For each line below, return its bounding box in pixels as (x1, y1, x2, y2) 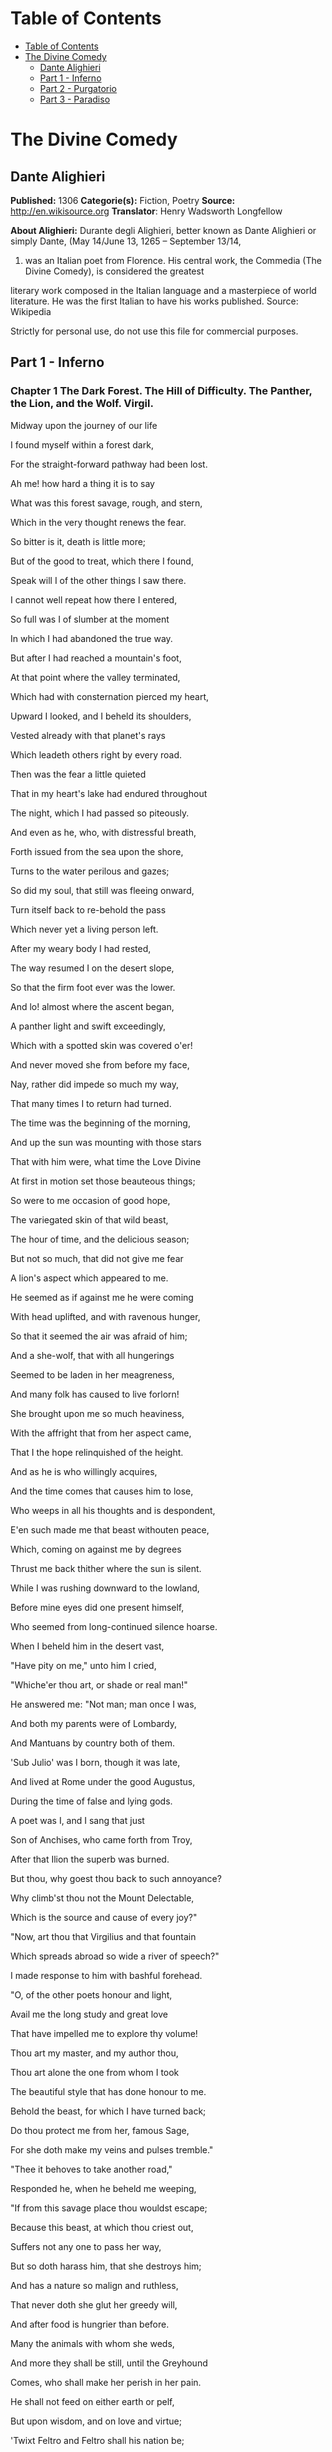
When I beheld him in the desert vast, (10, 1640, 165, 1652)
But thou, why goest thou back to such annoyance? (10, 1872, 222, 1884)
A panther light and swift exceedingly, (10, 1020, 166, 1032)
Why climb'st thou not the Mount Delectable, (10, 1892, 195, 1904)
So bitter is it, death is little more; (10, 535, 147, 547)
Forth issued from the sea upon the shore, (10, 845, 184, 857)
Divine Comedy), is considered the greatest (24, 265, 205, 277)
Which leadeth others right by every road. (10, 748, 183, 761)
